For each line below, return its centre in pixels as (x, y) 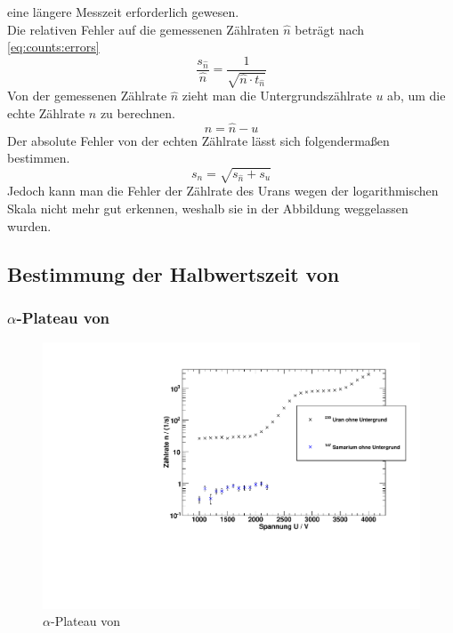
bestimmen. (39, 158)
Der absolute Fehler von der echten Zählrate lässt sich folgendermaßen (198, 140)
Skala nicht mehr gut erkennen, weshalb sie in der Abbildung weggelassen (208, 208)
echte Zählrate (46, 112)
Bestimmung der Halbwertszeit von (174, 273)
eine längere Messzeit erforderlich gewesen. (123, 12)
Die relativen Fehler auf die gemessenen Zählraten (143, 29)
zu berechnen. (138, 112)
